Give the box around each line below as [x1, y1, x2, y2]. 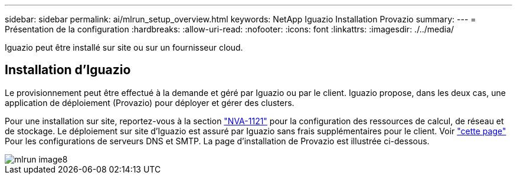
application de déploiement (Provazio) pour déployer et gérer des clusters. [5, 97, 295, 108]
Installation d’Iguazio [5, 62, 131, 78]
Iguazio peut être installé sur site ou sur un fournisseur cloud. [5, 42, 243, 52]
